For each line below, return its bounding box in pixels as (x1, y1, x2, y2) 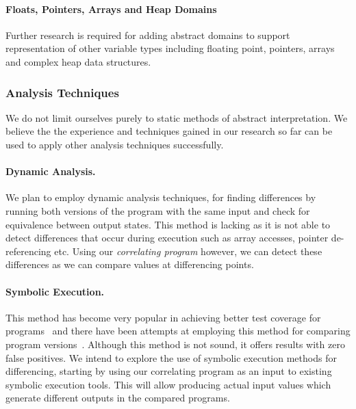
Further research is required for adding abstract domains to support (5, 27, 290, 42)
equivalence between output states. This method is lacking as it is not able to (5, 217, 331, 231)
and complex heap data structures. (5, 54, 151, 68)
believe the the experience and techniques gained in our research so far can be (5, 124, 333, 138)
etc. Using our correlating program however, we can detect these (54, 243, 322, 258)
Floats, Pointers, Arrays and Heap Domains (5, 1, 217, 16)
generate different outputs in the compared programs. (5, 391, 230, 405)
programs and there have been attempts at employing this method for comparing (5, 324, 351, 338)
